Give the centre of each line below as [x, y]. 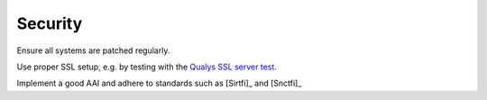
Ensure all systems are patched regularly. [93, 50]
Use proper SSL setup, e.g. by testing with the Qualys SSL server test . [147, 67]
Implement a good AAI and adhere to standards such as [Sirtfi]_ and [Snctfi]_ [159, 83]
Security [50, 23]
